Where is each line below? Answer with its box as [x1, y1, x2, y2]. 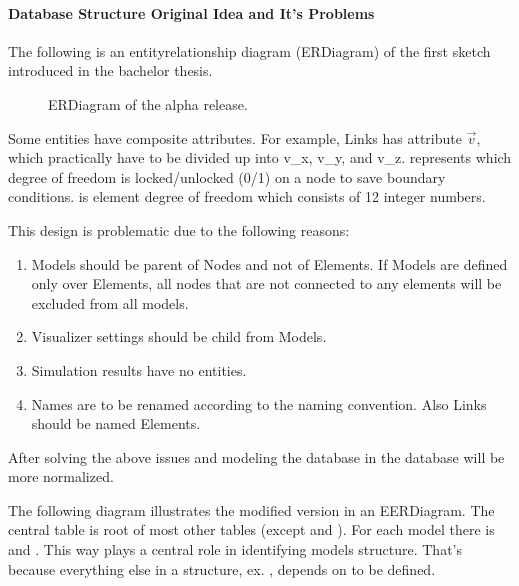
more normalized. [8, 466, 114, 487]
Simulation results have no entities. [31, 359, 247, 380]
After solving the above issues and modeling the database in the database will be [8, 446, 505, 467]
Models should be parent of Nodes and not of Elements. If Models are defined [31, 253, 508, 274]
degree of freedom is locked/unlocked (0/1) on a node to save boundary [8, 166, 446, 187]
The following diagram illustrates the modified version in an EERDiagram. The [8, 499, 495, 520]
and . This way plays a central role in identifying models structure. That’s [8, 539, 462, 560]
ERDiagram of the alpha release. [48, 93, 248, 114]
